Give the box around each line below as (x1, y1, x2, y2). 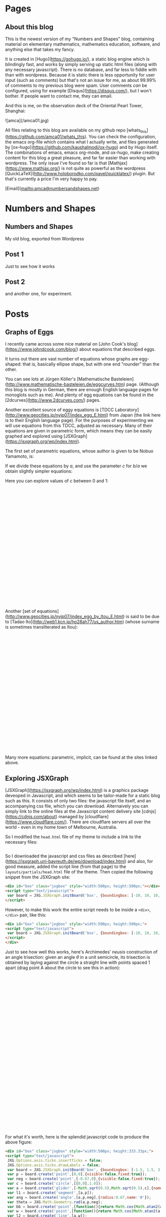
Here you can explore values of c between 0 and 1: (5, 478, 109, 484)
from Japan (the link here (109, 412, 161, 418)
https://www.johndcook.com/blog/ (6, 346, 77, 353)
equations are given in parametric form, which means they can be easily (5, 428, 152, 434)
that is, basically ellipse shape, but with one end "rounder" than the (22, 361, 160, 367)
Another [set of (5, 608, 36, 614)
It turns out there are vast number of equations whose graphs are (5, 356, 138, 362)
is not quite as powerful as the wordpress (61, 165, 146, 171)
